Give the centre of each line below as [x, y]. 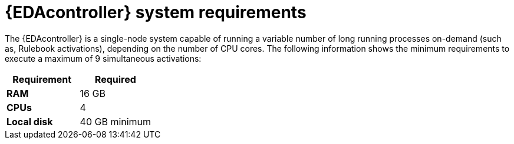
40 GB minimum [116, 121]
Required [115, 79]
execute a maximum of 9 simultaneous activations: [103, 58]
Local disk [30, 121]
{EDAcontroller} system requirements [156, 12]
